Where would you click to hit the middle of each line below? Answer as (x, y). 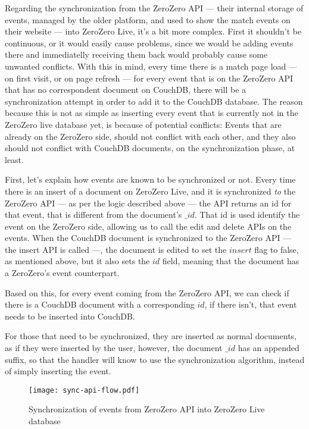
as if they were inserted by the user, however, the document (114, 348)
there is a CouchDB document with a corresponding (100, 304)
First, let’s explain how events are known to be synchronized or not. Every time (150, 179)
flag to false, (277, 249)
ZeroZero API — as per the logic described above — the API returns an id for (148, 203)
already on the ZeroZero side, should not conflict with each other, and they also (150, 136)
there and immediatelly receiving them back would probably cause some (136, 54)
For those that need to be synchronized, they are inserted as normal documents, (151, 336)
